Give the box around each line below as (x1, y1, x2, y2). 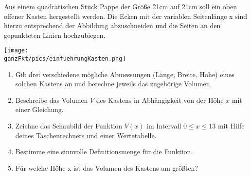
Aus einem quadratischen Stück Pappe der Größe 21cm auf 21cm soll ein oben (4, 1, 237, 11)
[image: (4, 47, 29, 54)
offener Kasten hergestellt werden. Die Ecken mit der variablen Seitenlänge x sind (4, 11, 248, 21)
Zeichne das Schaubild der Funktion (15, 121, 123, 131)
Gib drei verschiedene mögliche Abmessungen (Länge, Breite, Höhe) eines (15, 69, 234, 79)
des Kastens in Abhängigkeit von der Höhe (96, 95, 224, 105)
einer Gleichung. (15, 104, 64, 114)
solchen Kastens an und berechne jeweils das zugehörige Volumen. (15, 79, 212, 89)
